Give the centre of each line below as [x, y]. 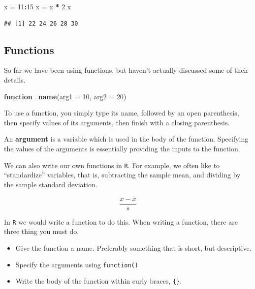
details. [15, 79]
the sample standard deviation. [51, 184]
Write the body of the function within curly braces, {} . [99, 281]
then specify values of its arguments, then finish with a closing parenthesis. [117, 122]
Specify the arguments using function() [77, 264]
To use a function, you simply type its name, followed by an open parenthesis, [122, 113]
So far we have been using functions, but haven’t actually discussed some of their [126, 70]
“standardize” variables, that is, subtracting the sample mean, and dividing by [122, 175]
